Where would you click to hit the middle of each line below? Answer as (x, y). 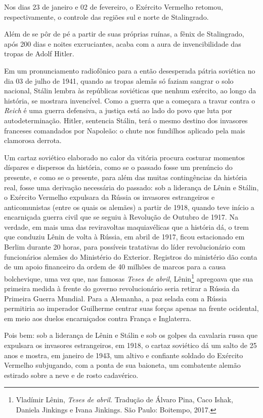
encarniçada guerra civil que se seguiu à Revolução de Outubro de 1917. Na (121, 217)
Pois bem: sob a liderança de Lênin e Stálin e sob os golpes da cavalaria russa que (131, 335)
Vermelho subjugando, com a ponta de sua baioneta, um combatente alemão (122, 365)
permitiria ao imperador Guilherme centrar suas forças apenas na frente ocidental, (131, 308)
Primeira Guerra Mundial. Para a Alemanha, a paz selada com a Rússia (116, 298)
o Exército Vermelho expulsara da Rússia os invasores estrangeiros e (109, 197)
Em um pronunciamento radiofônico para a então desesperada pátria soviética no (130, 70)
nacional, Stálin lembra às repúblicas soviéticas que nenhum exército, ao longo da (130, 91)
